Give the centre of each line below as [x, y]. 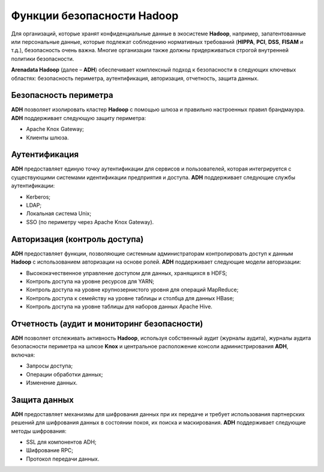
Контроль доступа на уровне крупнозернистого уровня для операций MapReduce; [132, 290]
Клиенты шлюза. [47, 138]
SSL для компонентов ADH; [61, 442]
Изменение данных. [52, 383]
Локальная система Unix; [59, 214]
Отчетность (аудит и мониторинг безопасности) [107, 323]
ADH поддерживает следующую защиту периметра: [79, 118]
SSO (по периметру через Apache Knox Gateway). [90, 222]
